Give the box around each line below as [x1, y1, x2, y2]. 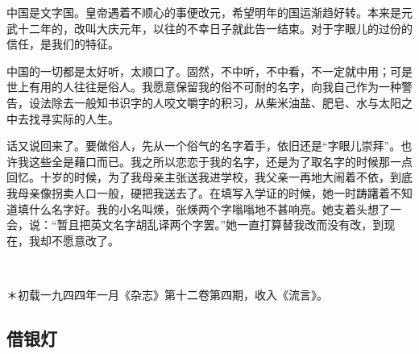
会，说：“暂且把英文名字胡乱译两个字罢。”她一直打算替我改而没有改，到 [6, 216, 384, 233]
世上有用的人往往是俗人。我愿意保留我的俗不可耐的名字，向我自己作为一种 [6, 78, 401, 95]
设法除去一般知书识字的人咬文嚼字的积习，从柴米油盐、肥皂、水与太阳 [28, 94, 401, 110]
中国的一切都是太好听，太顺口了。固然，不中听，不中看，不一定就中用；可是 [6, 62, 413, 79]
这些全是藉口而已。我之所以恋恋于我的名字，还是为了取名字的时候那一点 [28, 152, 413, 169]
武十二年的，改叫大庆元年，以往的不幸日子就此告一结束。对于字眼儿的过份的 [6, 19, 413, 36]
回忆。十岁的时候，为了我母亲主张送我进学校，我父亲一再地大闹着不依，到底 [6, 169, 413, 185]
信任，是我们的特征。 [6, 35, 119, 52]
